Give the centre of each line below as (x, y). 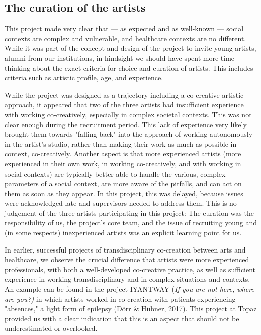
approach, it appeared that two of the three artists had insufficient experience (124, 104)
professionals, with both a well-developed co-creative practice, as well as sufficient (130, 269)
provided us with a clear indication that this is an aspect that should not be (122, 318)
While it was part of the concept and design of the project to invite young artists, (130, 48)
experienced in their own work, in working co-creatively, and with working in (123, 163)
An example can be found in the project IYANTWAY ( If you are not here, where (129, 289)
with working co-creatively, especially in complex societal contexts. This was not (128, 114)
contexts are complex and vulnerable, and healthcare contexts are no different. (125, 38)
